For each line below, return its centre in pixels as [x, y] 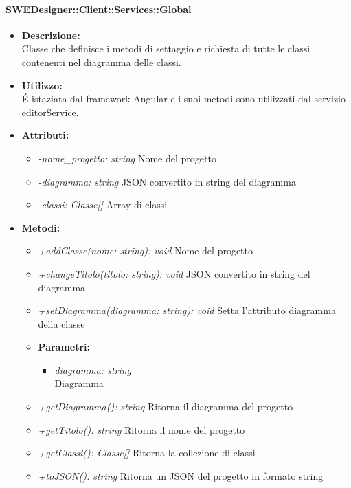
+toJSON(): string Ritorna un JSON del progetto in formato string [181, 475]
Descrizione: [51, 35]
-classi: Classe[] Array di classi [103, 204]
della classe [61, 323]
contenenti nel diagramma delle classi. [101, 62]
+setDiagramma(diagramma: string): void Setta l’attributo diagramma [187, 310]
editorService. [50, 112]
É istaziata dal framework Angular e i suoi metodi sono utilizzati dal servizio [184, 99]
